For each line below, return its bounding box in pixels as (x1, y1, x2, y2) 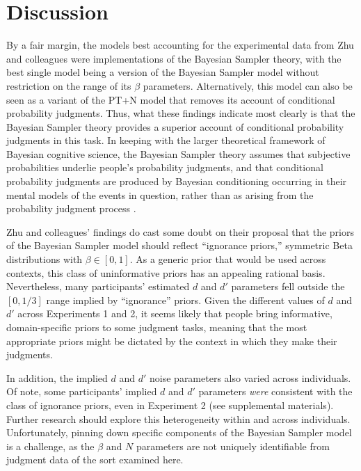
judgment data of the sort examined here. (6, 452, 184, 467)
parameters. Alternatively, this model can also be (143, 78, 353, 93)
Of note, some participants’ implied (6, 384, 157, 399)
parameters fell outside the (231, 279, 345, 294)
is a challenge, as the (6, 438, 95, 453)
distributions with (6, 252, 83, 266)
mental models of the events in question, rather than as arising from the (6, 187, 314, 202)
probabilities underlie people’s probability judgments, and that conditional (6, 160, 323, 175)
